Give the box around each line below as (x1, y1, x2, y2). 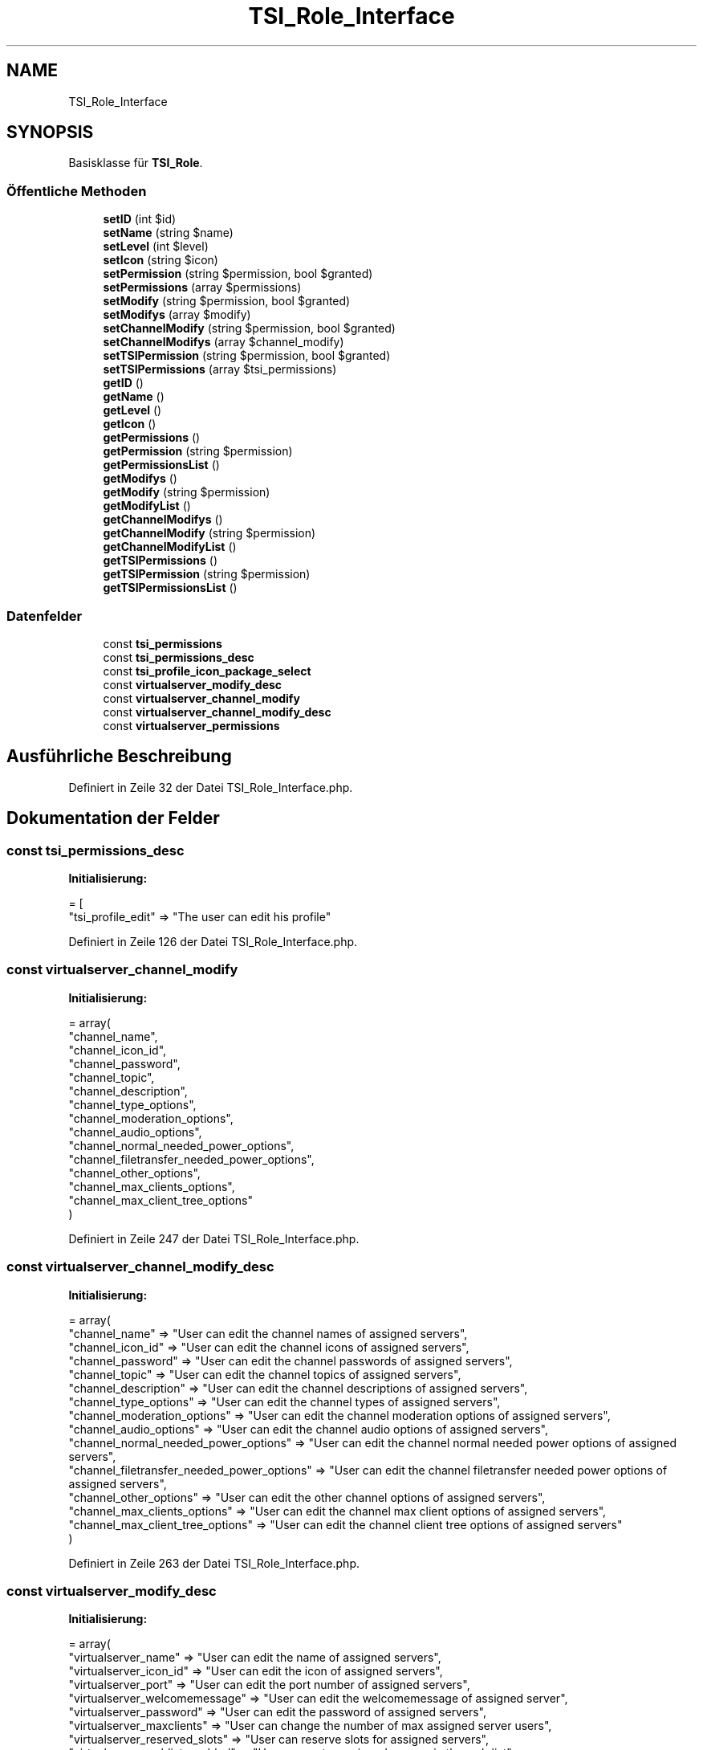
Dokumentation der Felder (6, 808, 220, 829)
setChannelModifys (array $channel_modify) (103, 335, 344, 349)
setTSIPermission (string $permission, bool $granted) (103, 349, 391, 363)
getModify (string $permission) (103, 485, 270, 500)
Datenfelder (6, 607, 83, 624)
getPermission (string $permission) (103, 444, 293, 459)
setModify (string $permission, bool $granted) (103, 294, 351, 308)
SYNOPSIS (6, 122, 94, 143)
